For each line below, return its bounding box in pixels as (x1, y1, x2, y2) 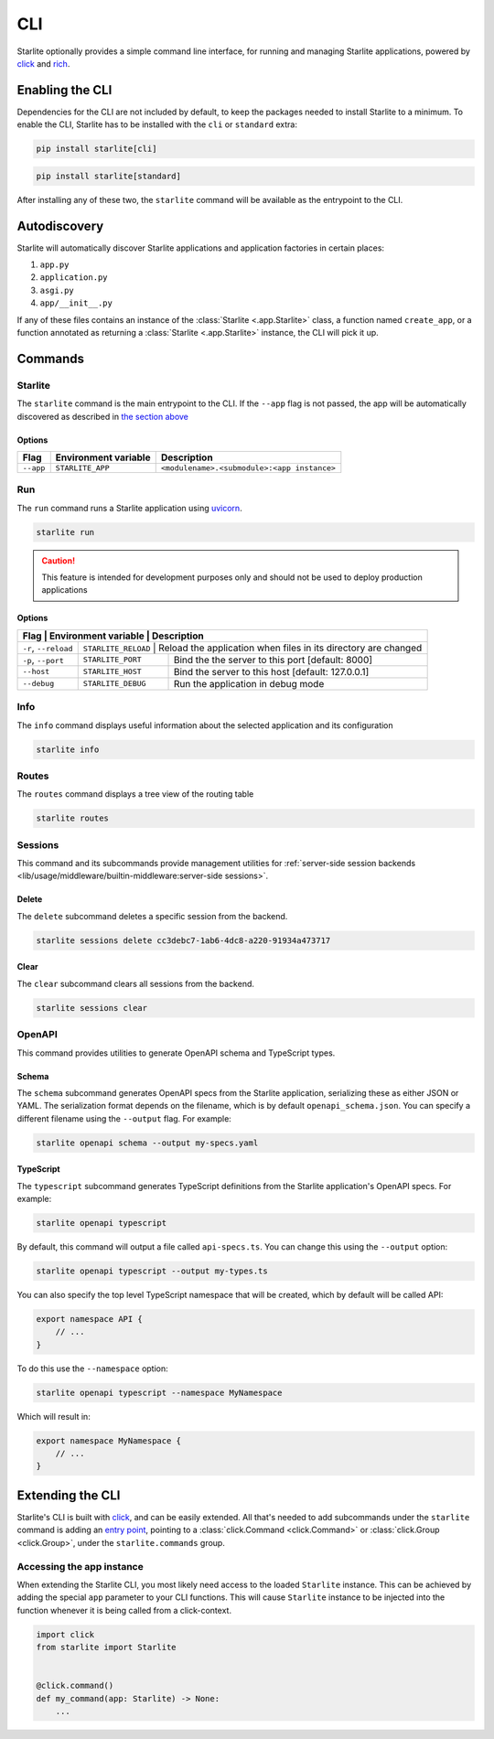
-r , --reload (22, 641, 73, 654)
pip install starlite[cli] (36, 144, 157, 155)
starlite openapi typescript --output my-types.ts (36, 1266, 269, 1276)
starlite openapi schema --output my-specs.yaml (36, 1137, 259, 1148)
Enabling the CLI (16, 82, 113, 98)
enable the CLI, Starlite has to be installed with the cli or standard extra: (16, 119, 297, 130)
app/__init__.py (39, 298, 113, 308)
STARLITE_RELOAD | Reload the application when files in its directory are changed (82, 641, 423, 654)
